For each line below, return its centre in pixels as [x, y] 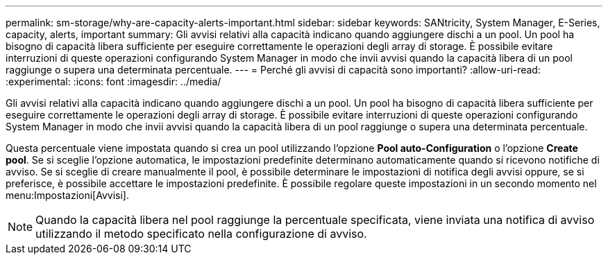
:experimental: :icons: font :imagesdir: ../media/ [113, 81]
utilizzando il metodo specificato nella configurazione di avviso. [201, 234]
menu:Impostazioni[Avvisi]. [67, 195]
